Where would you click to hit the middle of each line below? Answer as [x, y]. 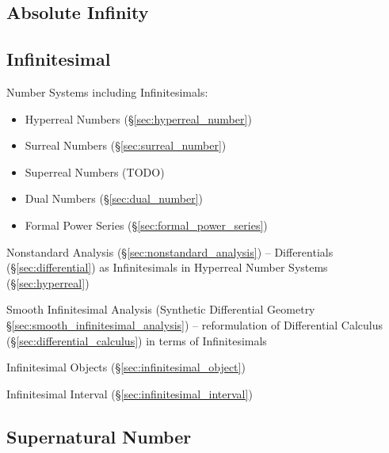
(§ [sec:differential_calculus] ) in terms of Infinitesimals [137, 340]
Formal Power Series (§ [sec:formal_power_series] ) [146, 225]
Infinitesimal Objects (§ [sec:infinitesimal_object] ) [126, 367]
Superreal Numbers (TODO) [95, 171]
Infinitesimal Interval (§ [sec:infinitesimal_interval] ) [130, 393]
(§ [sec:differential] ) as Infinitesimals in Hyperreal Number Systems [167, 267]
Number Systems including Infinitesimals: [107, 91]
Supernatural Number [99, 436]
